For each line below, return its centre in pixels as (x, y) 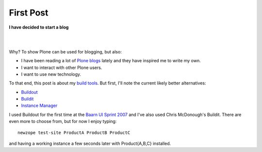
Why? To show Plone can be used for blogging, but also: (65, 51)
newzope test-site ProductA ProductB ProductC (74, 133)
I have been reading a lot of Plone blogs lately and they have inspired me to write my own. (111, 61)
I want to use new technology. (51, 74)
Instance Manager (39, 106)
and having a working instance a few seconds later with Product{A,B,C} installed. (90, 144)
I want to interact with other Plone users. (62, 68)
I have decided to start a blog (39, 27)
